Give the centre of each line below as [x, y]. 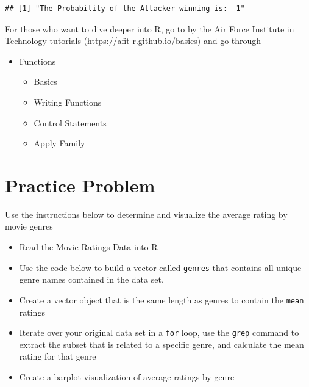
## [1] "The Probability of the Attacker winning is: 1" [125, 9]
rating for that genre [58, 356]
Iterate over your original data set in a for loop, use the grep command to [159, 332]
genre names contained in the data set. [91, 279]
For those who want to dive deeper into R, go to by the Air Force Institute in [150, 28]
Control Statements [70, 122]
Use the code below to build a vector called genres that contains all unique [160, 267]
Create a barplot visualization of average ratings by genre [127, 377]
